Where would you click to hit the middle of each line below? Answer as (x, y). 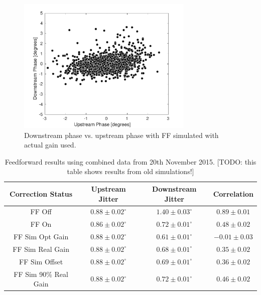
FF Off (41, 211)
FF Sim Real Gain (41, 249)
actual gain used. (50, 145)
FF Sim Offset (41, 261)
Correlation (233, 193)
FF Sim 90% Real (41, 274)
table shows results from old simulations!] (130, 171)
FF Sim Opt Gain (41, 237)
